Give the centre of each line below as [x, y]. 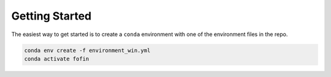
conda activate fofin [57, 59]
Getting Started [51, 16]
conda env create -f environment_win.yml [87, 50]
